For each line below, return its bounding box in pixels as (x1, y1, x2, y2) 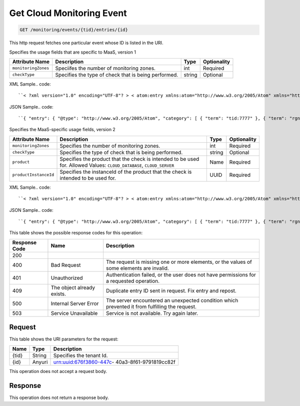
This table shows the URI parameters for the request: (9, 336, 118, 342)
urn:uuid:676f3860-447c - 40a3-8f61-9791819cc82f (53, 358, 176, 365)
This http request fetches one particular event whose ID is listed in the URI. (9, 40, 163, 46)
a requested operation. (105, 277, 160, 284)
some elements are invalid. (105, 264, 169, 271)
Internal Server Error (50, 300, 99, 307)
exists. (50, 290, 66, 297)
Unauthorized (50, 274, 83, 281)
